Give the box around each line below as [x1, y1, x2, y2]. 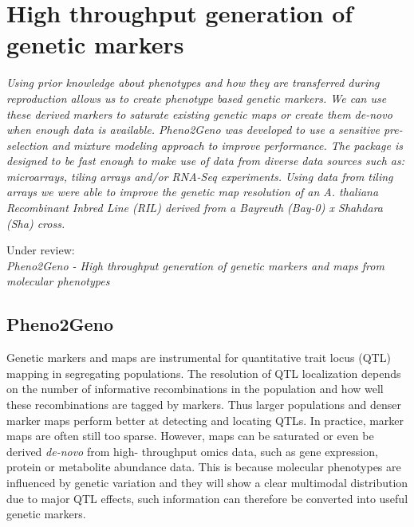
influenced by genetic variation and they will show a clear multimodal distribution [6, 474, 408, 490]
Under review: [6, 242, 75, 258]
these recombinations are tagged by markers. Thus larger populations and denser [6, 396, 402, 413]
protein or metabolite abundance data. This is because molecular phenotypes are [6, 458, 401, 475]
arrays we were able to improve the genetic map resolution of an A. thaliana [6, 183, 379, 200]
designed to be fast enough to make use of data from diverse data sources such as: [6, 152, 405, 169]
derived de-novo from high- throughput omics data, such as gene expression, [6, 442, 378, 459]
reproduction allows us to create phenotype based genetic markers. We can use [6, 89, 387, 106]
